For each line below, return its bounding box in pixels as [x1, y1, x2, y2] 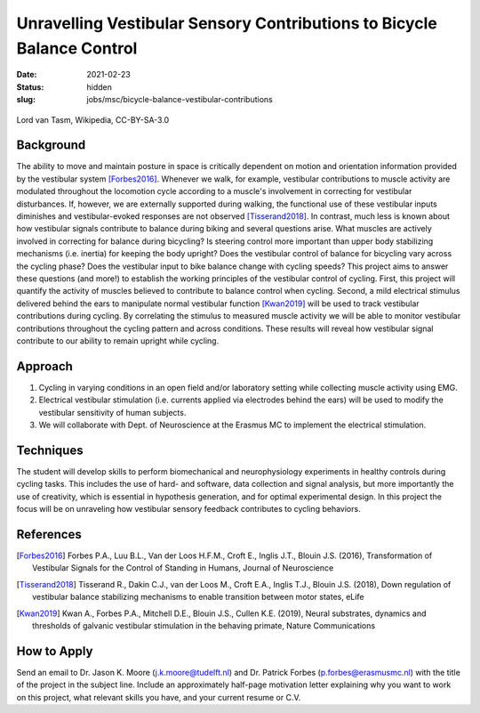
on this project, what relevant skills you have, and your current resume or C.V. [16, 692, 301, 702]
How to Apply [16, 644, 93, 659]
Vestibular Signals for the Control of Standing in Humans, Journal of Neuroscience [32, 563, 334, 573]
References [16, 526, 82, 542]
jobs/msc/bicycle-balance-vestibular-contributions [86, 94, 273, 105]
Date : [16, 69, 37, 80]
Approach [16, 359, 73, 374]
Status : [16, 81, 44, 93]
